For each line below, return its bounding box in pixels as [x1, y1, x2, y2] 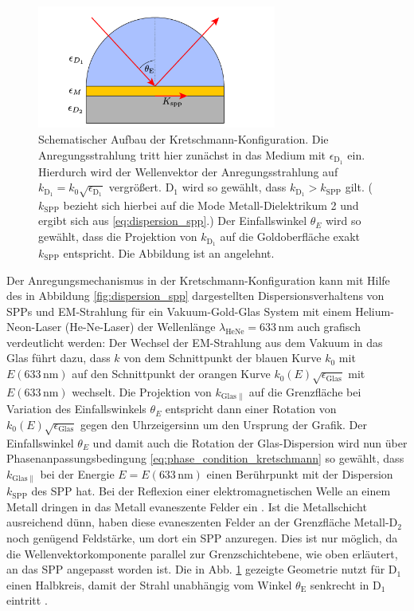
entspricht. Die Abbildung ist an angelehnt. [63, 244, 275, 261]
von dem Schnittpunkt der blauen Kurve [123, 349, 322, 366]
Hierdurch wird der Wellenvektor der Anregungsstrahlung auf [38, 163, 338, 179]
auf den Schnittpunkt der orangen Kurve [72, 365, 271, 382]
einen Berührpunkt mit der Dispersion [206, 465, 393, 482]
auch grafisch [297, 318, 361, 335]
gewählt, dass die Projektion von [38, 228, 197, 245]
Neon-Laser [6, 318, 62, 335]
